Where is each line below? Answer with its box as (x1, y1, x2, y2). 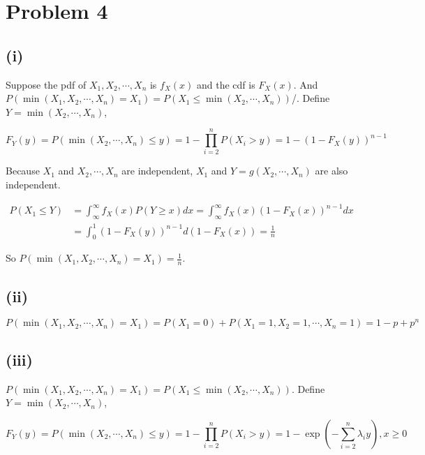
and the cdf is (196, 77, 255, 91)
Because (6, 163, 40, 178)
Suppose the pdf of (6, 77, 87, 91)
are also (315, 163, 348, 178)
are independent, (121, 163, 193, 178)
